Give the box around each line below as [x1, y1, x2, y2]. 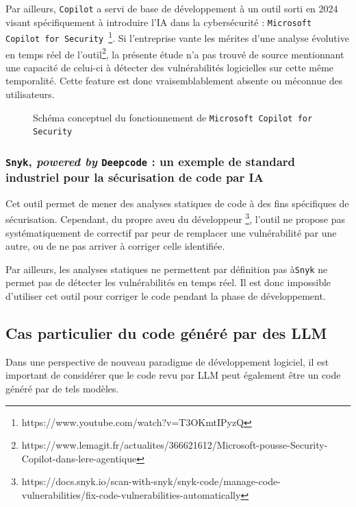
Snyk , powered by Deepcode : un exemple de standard [5, 152, 296, 169]
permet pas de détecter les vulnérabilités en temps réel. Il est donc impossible [5, 275, 331, 290]
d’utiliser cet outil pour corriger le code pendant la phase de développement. [5, 288, 326, 303]
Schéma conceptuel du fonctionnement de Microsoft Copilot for [33, 110, 313, 124]
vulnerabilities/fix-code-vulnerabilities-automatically [21, 487, 241, 502]
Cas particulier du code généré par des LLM [5, 322, 327, 343]
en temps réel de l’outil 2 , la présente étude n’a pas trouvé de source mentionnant [5, 45, 344, 61]
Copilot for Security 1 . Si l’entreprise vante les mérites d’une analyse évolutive [5, 29, 349, 45]
